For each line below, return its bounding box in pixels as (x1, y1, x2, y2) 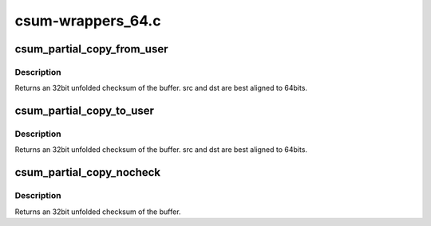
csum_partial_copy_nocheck (14, 166, 161, 179)
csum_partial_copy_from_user (14, 42, 168, 56)
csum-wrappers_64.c (14, 12, 161, 29)
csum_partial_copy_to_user (14, 104, 155, 118)
